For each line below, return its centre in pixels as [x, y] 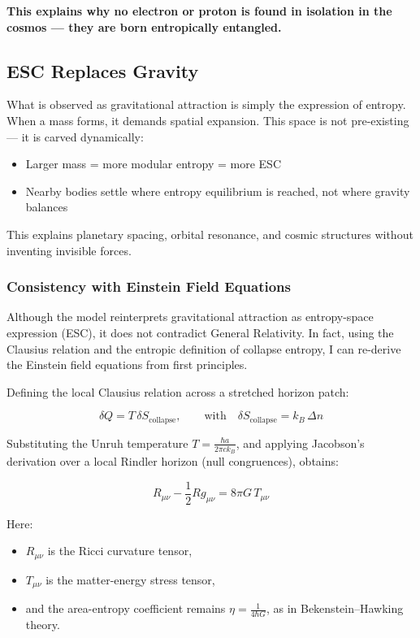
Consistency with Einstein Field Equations [149, 286]
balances [47, 207]
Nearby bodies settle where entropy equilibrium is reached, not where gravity [218, 191]
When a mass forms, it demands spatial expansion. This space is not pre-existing [208, 120]
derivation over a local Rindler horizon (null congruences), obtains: [173, 461]
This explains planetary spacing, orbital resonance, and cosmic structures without [210, 234]
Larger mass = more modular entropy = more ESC [153, 164]
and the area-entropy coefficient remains [126, 608]
